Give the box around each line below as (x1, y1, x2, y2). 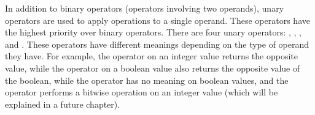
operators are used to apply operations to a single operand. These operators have (5, 13, 310, 26)
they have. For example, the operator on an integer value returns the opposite (5, 50, 298, 62)
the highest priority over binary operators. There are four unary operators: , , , (5, 26, 301, 39)
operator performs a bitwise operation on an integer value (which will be (5, 86, 278, 98)
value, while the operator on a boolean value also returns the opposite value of (5, 61, 300, 74)
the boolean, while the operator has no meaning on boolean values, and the (5, 73, 289, 86)
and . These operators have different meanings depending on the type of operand (5, 37, 309, 50)
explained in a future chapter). (5, 97, 120, 110)
